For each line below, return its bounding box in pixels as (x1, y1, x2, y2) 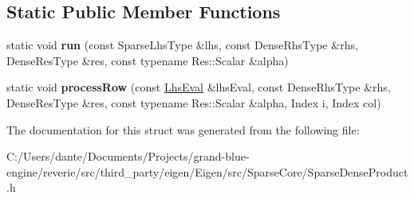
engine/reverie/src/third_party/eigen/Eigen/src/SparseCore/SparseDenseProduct (6, 163, 408, 180)
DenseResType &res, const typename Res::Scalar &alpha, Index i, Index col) (6, 94, 381, 111)
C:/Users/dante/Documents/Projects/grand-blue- (6, 148, 250, 165)
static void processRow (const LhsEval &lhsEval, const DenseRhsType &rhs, (6, 79, 391, 95)
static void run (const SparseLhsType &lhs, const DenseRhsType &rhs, (6, 37, 358, 53)
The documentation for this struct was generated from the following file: (6, 121, 360, 138)
